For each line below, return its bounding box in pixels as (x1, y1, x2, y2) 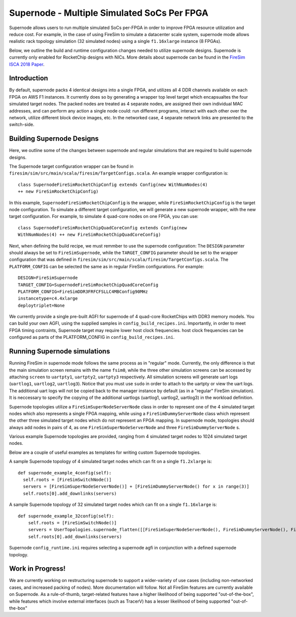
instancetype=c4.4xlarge (18, 296, 78, 301)
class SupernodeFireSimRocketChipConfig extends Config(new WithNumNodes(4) (18, 181, 208, 187)
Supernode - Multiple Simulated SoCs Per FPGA (9, 7, 209, 18)
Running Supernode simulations (9, 347, 111, 356)
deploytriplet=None (18, 302, 65, 308)
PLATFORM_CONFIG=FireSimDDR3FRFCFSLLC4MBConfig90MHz (18, 289, 148, 294)
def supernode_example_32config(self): (18, 513, 114, 519)
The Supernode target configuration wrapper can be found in (9, 163, 134, 170)
